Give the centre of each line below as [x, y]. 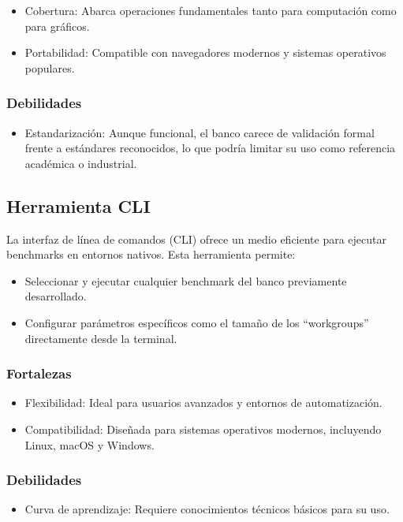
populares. [50, 67]
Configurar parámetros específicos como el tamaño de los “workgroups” [197, 322]
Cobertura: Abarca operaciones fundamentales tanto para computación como [211, 10]
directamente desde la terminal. [101, 338]
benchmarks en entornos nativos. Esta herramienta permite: [151, 254]
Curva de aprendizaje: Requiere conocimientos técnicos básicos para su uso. [207, 509]
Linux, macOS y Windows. [90, 444]
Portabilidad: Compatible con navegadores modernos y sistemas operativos [205, 52]
